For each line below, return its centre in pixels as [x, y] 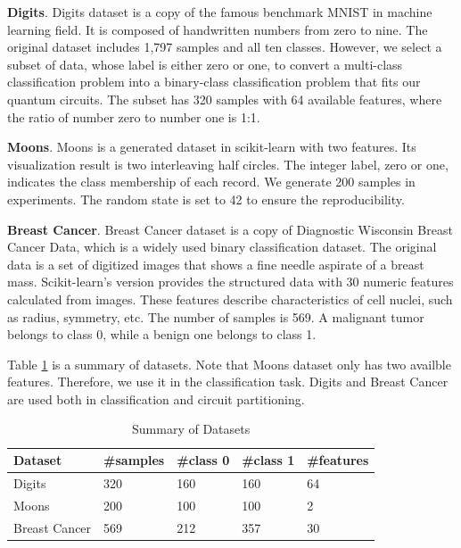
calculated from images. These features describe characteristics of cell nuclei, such [230, 299]
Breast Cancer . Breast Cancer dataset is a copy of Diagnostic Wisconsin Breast [230, 229]
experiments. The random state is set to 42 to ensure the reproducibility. [206, 199]
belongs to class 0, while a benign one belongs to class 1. [162, 334]
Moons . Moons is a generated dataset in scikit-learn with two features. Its [212, 147]
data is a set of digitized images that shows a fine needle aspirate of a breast [216, 264]
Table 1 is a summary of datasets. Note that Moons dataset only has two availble [229, 364]
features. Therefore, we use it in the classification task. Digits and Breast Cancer [228, 382]
